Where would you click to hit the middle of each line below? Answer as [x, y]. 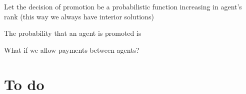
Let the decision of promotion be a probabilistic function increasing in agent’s [123, 6]
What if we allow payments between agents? [72, 49]
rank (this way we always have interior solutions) [79, 16]
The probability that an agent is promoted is [73, 33]
